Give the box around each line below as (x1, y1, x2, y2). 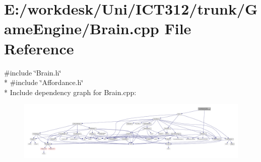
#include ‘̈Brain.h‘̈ (4, 67, 61, 77)
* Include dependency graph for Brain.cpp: (4, 87, 137, 97)
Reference (4, 38, 74, 58)
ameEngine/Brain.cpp (4, 18, 159, 39)
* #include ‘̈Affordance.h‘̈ (4, 77, 84, 88)
